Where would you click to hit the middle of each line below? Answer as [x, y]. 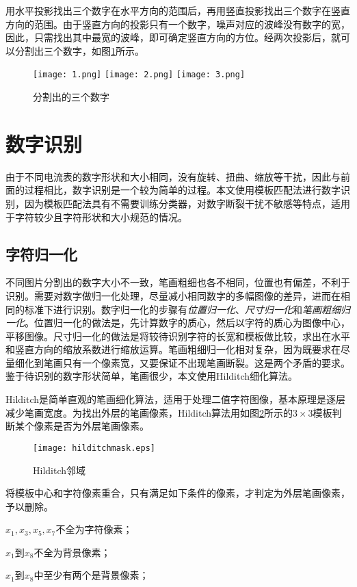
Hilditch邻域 [59, 470]
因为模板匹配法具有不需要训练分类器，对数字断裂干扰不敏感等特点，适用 [187, 203]
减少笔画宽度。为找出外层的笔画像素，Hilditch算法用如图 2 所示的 [149, 412]
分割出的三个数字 [71, 97]
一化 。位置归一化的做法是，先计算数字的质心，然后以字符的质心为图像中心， [178, 323]
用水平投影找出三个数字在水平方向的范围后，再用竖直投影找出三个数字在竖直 [178, 10]
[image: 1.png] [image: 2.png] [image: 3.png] [139, 75]
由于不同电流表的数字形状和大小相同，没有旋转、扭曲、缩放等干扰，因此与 [173, 176]
